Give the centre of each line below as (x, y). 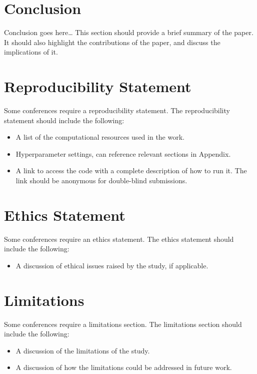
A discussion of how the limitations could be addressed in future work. (124, 367)
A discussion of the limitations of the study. (83, 350)
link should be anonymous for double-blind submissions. (101, 180)
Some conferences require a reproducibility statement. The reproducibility (117, 110)
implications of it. (31, 52)
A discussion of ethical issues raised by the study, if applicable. (112, 265)
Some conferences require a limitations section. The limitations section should (123, 324)
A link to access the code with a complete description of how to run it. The (131, 170)
